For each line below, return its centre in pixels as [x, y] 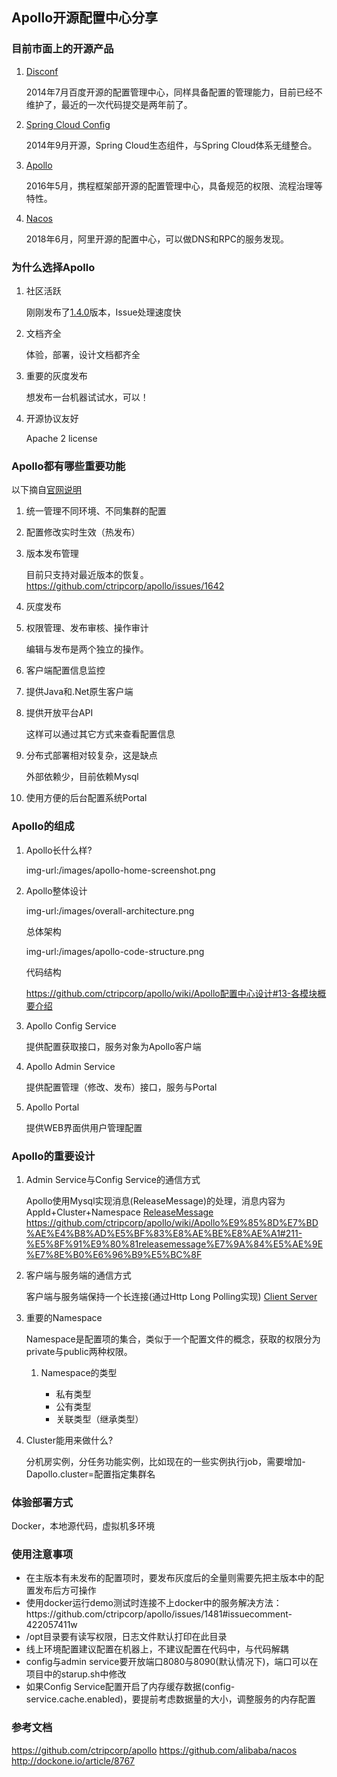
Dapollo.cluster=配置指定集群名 [90, 1474]
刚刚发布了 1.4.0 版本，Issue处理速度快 [103, 312]
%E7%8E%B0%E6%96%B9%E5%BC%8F [114, 1254]
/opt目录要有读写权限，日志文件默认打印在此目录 [126, 1637]
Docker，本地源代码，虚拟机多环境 [83, 1526]
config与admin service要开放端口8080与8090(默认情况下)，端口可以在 [172, 1662]
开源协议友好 [52, 418]
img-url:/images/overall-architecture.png [110, 910]
